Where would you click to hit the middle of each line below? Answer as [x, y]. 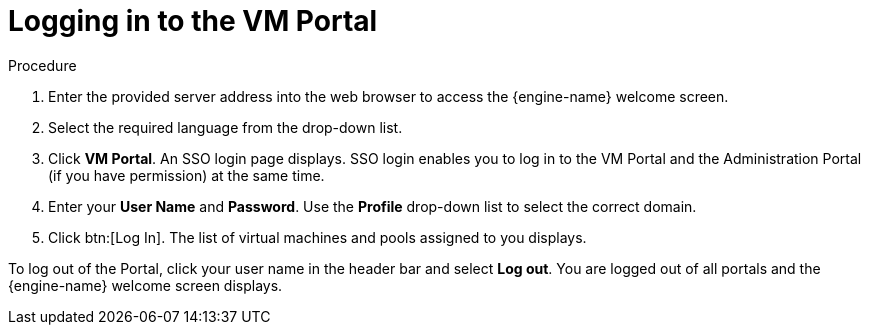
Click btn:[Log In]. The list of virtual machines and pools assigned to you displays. [317, 237]
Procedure [42, 65]
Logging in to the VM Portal [193, 21]
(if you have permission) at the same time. [186, 175]
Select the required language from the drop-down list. [225, 127]
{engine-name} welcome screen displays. [145, 285]
